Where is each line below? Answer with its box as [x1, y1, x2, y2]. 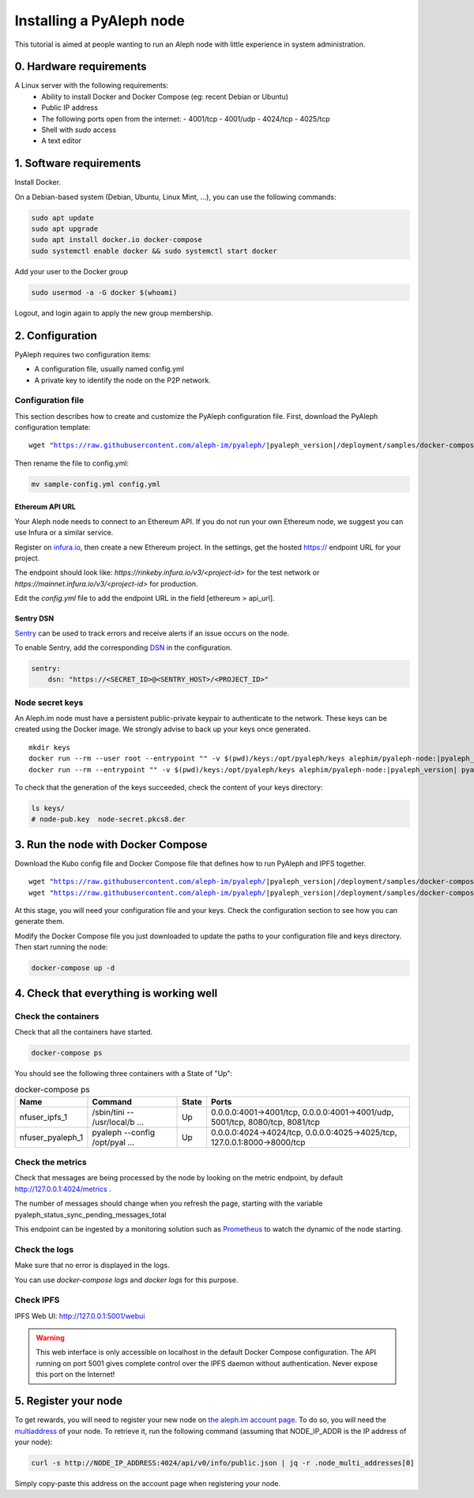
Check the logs [14, 1243, 74, 1255]
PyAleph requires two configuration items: [14, 349, 152, 359]
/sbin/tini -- [92, 1107, 134, 1118]
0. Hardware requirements [14, 60, 147, 74]
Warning [36, 1333, 65, 1343]
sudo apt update [31, 213, 95, 222]
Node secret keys [14, 696, 84, 707]
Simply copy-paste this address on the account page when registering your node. [14, 1478, 280, 1488]
